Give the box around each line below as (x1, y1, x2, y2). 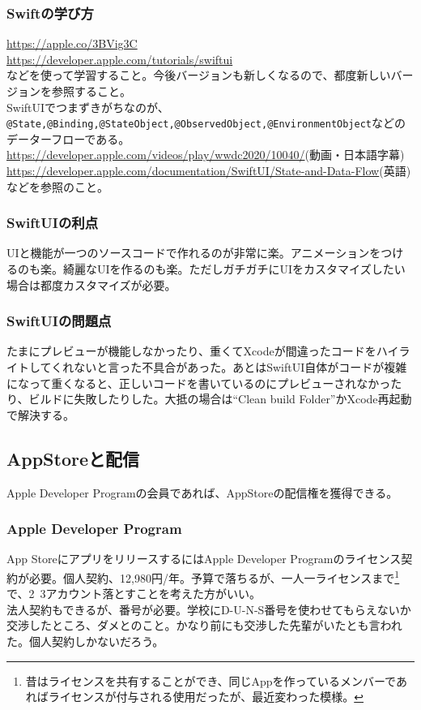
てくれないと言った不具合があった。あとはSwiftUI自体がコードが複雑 (40, 359, 407, 376)
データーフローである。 (6, 130, 130, 147)
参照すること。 (51, 83, 131, 99)
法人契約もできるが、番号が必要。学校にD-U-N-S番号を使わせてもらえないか (6, 600, 411, 617)
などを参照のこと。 (6, 178, 108, 195)
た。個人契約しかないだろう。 (6, 633, 164, 650)
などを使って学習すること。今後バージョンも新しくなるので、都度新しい (6, 67, 391, 84)
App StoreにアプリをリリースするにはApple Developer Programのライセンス (6, 550, 402, 567)
